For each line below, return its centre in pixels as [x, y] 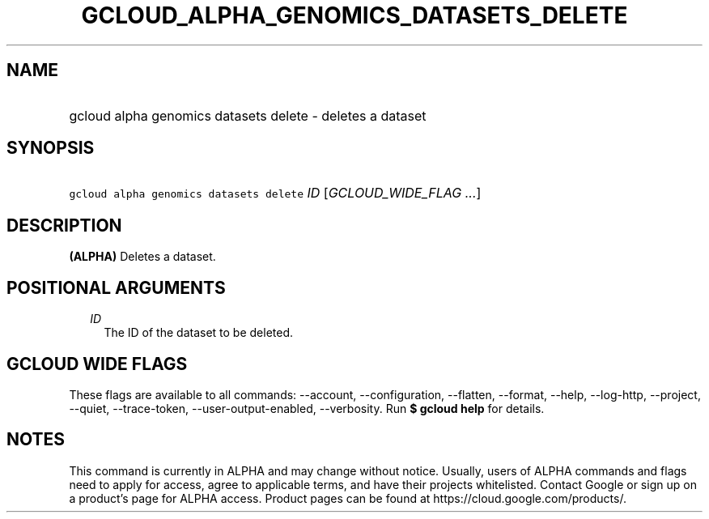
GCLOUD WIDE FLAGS [97, 364]
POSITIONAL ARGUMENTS [116, 287]
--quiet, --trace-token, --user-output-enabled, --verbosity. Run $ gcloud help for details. [307, 408]
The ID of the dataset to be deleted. [199, 333]
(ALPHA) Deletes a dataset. [142, 257]
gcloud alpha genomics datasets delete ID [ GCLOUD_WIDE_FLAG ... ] [275, 193]
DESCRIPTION [64, 225]
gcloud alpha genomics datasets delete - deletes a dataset [248, 115]
